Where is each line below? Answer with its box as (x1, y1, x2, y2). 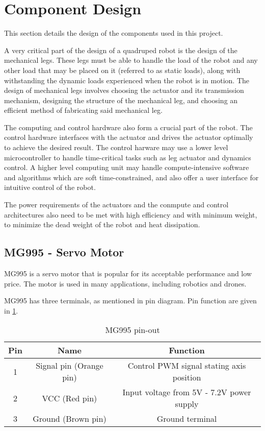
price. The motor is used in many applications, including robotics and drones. (4, 278, 247, 289)
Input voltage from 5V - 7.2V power (122, 386, 251, 398)
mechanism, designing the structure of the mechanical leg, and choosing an (4, 94, 238, 105)
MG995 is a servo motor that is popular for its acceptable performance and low (4, 268, 252, 279)
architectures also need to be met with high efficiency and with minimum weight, (4, 209, 257, 220)
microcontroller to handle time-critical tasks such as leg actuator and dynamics (4, 152, 251, 162)
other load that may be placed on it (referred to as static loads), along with (4, 64, 241, 75)
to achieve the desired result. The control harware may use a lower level (4, 142, 228, 153)
